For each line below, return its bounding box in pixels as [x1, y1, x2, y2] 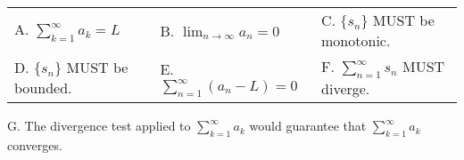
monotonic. [321, 30, 391, 51]
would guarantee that [249, 116, 367, 135]
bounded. [14, 77, 72, 99]
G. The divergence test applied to [7, 116, 191, 135]
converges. [7, 135, 62, 154]
